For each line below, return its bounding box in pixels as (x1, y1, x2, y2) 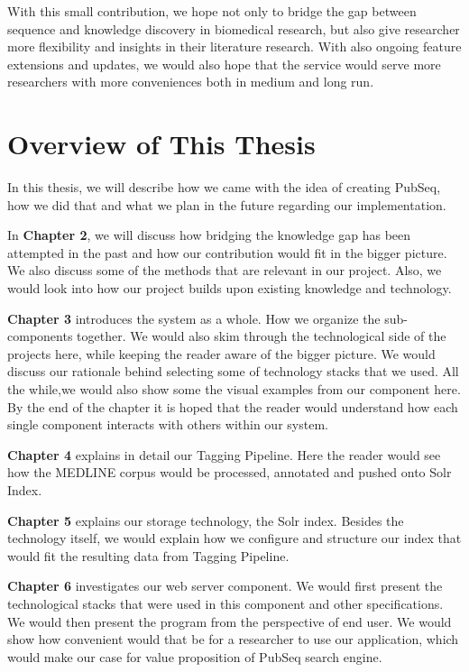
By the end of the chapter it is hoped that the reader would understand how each (7, 397, 458, 416)
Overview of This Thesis (7, 125, 316, 162)
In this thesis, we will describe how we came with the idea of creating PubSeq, (7, 178, 441, 197)
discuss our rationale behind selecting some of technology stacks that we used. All (7, 362, 459, 381)
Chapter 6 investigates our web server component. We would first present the (7, 576, 443, 595)
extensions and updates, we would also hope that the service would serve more (7, 54, 441, 73)
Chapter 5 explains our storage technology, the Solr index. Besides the (7, 511, 404, 529)
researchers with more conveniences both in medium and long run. (7, 72, 374, 91)
